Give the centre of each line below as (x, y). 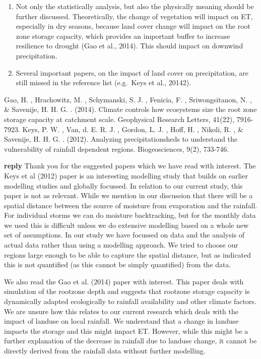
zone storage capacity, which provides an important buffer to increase (123, 36)
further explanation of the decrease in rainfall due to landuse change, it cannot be (130, 341)
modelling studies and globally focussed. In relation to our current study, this (123, 185)
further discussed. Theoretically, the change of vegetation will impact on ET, (134, 16)
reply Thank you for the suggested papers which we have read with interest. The (130, 166)
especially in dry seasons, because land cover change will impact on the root (133, 26)
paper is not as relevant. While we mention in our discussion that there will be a (128, 195)
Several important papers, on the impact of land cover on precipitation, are (132, 72)
